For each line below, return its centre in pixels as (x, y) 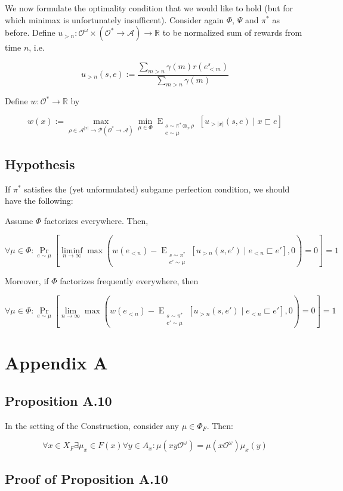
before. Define (30, 32)
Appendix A (56, 363)
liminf (72, 251)
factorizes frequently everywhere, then (129, 281)
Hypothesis (40, 164)
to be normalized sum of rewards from (232, 32)
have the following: (39, 201)
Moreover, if (27, 281)
